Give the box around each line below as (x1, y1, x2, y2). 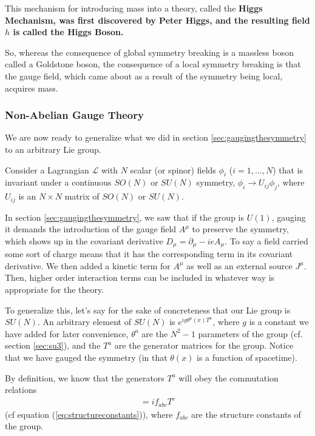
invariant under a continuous (5, 176, 112, 189)
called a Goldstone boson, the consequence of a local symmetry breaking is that (5, 58, 301, 70)
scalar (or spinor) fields (130, 163, 216, 176)
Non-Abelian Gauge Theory (5, 107, 144, 122)
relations (5, 383, 37, 396)
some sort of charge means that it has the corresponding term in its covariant (5, 247, 293, 260)
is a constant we (249, 315, 309, 328)
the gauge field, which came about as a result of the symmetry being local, (5, 69, 283, 82)
